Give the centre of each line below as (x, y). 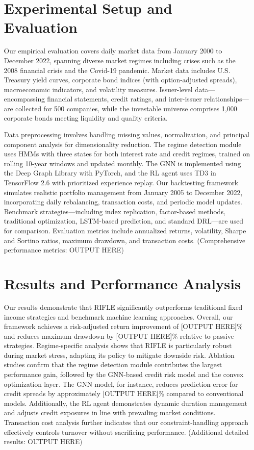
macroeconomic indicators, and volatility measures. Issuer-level (98, 89)
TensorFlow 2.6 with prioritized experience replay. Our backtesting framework (121, 183)
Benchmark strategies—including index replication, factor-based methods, (115, 211)
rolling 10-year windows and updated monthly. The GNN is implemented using (123, 163)
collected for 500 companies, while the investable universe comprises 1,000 (126, 108)
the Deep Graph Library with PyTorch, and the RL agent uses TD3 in (110, 173)
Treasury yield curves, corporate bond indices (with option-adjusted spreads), (121, 80)
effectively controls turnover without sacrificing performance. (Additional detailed (126, 432)
